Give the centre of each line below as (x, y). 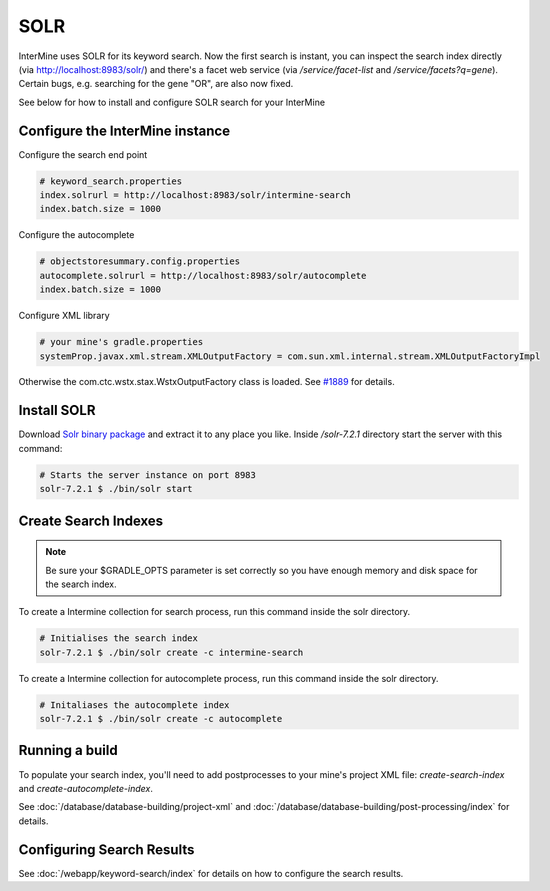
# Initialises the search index (119, 638)
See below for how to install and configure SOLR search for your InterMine (171, 102)
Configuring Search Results (106, 849)
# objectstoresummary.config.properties (139, 261)
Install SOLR (57, 410)
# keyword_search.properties (111, 181)
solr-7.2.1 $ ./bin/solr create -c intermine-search (171, 652)
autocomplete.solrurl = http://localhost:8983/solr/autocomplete (203, 275)
